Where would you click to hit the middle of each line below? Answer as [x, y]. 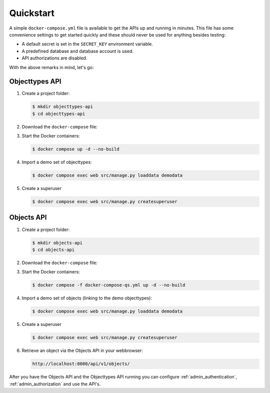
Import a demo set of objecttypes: [57, 162]
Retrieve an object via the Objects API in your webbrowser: [82, 350]
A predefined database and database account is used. [77, 51]
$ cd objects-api [53, 249]
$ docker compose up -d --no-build [76, 149]
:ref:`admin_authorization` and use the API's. [55, 384]
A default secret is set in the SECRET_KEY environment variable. [87, 44]
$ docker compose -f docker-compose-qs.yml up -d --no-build [109, 285]
